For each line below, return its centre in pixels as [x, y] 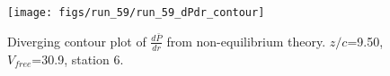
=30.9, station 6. [78, 59]
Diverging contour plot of [77, 41]
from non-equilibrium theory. [246, 41]
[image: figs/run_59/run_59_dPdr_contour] [136, 13]
